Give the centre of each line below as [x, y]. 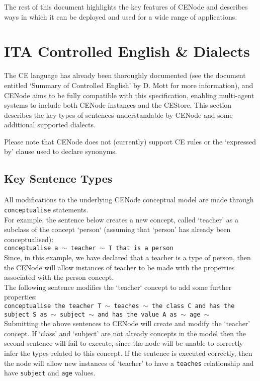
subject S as [26, 314]
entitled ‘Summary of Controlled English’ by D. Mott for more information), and [129, 85]
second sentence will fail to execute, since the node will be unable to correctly [124, 343]
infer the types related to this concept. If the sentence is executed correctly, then [128, 353]
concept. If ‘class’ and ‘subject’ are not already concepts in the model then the [125, 333]
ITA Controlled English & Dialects [127, 51]
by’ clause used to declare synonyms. [61, 151]
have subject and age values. [50, 373]
